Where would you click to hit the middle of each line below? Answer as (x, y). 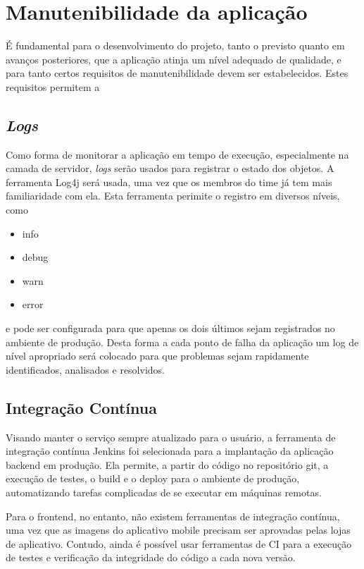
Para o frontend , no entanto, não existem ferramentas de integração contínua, (173, 516)
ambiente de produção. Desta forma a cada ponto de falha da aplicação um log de (182, 342)
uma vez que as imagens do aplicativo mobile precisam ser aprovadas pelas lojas (178, 530)
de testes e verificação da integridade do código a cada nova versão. (151, 557)
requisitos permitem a (53, 86)
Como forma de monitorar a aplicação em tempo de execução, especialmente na (177, 154)
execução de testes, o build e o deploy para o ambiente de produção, (153, 478)
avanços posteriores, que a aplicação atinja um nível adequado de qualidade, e (174, 59)
